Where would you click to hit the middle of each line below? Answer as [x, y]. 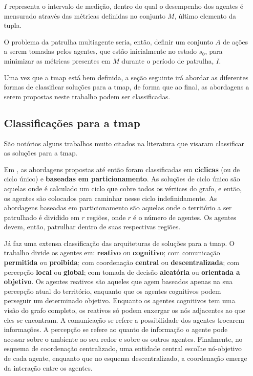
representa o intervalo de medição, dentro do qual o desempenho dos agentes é [126, 6]
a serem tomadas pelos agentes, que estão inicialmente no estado [100, 51]
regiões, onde [106, 217]
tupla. [13, 25]
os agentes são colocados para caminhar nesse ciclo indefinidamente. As [111, 198]
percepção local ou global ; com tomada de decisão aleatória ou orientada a [122, 272]
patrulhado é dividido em [42, 217]
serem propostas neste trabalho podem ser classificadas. [87, 96]
